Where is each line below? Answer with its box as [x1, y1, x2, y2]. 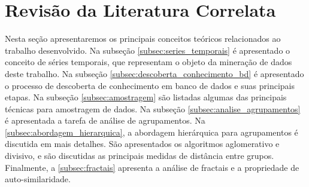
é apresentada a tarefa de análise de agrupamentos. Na [5, 114, 205, 127]
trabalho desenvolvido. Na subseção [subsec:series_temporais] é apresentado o [5, 44, 290, 56]
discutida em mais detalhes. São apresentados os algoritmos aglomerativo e [5, 137, 280, 150]
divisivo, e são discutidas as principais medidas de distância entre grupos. [5, 149, 274, 162]
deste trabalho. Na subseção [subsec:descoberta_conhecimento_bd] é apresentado [5, 67, 304, 79]
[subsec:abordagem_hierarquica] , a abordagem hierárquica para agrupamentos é [5, 125, 298, 138]
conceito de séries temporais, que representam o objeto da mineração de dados [5, 56, 292, 68]
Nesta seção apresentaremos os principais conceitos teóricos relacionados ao [5, 32, 281, 45]
